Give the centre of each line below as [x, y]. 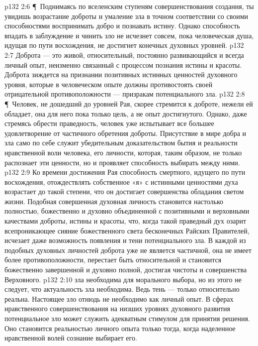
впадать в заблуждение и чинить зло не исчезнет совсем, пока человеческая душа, [129, 35]
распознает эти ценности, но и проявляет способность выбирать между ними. [122, 162]
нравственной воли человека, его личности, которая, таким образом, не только [123, 152]
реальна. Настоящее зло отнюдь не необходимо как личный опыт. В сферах [119, 298]
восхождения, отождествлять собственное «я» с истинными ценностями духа [121, 181]
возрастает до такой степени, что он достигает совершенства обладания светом [124, 191]
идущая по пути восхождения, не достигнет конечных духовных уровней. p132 [124, 45]
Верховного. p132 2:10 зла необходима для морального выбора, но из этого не [123, 279]
